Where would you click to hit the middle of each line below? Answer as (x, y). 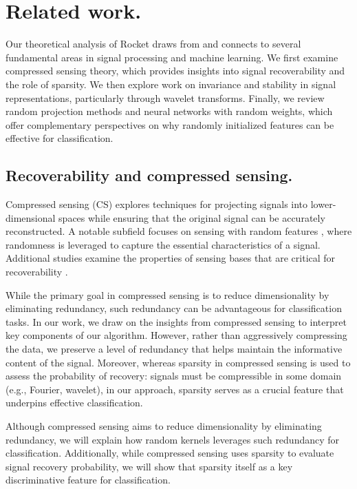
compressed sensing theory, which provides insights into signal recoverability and (175, 71)
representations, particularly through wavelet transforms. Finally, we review (165, 97)
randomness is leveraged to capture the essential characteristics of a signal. (163, 244)
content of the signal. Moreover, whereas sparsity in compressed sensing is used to (178, 362)
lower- (323, 204)
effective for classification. (60, 138)
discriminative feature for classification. (88, 480)
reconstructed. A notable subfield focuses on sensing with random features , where (179, 231)
